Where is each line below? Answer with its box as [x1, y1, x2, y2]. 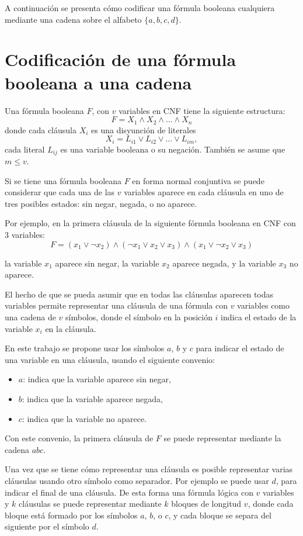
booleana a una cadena [5, 70, 192, 94]
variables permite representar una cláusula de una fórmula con [5, 299, 228, 312]
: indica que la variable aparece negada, [22, 392, 163, 404]
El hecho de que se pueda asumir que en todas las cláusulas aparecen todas [5, 288, 274, 300]
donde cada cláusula [5, 123, 76, 136]
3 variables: [5, 229, 45, 241]
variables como [237, 299, 290, 312]
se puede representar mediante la [163, 432, 281, 444]
